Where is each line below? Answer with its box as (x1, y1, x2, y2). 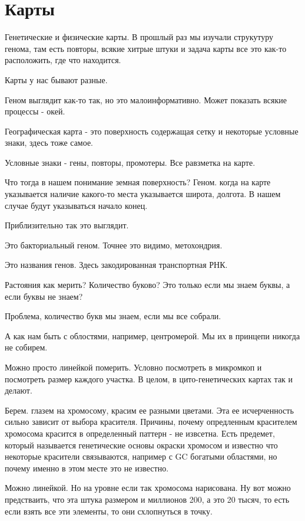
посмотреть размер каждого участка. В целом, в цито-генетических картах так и (5, 372, 293, 385)
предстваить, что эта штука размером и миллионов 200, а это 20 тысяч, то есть (5, 493, 290, 505)
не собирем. (5, 341, 48, 353)
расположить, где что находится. (5, 54, 121, 66)
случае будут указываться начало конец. (5, 199, 148, 211)
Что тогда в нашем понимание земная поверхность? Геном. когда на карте (5, 176, 271, 188)
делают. (5, 384, 32, 397)
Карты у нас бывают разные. (5, 73, 108, 86)
